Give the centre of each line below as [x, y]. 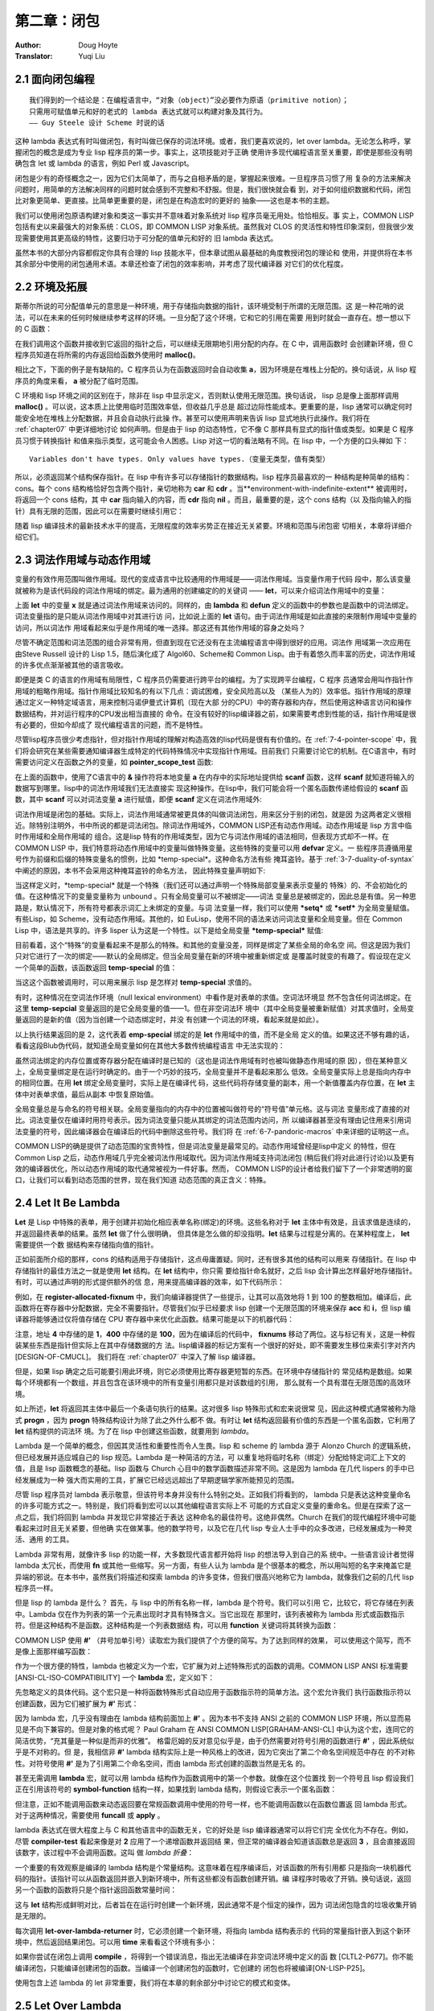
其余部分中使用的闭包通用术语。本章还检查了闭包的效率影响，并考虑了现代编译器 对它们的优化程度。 [181, 264]
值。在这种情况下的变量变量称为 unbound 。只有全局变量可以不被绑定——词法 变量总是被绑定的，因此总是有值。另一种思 [216, 896]
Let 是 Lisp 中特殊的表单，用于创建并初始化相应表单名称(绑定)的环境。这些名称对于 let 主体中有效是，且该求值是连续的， [215, 1222]
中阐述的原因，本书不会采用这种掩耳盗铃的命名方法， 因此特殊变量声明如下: [140, 870]
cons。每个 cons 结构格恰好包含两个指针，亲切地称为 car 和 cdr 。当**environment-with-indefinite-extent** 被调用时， [213, 488]
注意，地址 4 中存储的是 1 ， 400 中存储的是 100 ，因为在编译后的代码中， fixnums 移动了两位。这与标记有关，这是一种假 [215, 1334]
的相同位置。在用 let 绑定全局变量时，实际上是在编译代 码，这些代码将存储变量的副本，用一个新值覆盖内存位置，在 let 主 [215, 1083]
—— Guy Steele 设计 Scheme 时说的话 [97, 123]
